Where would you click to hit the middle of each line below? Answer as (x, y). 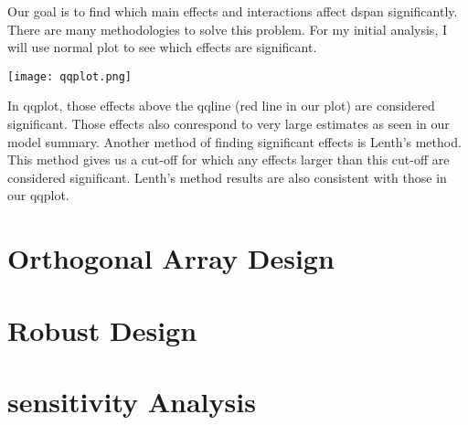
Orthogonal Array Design (171, 258)
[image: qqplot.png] (70, 76)
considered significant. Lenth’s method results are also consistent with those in (227, 177)
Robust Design (102, 329)
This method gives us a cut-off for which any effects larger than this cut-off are (229, 159)
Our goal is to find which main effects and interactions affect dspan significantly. (233, 11)
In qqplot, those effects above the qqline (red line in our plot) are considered (221, 106)
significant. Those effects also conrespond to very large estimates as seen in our (229, 124)
